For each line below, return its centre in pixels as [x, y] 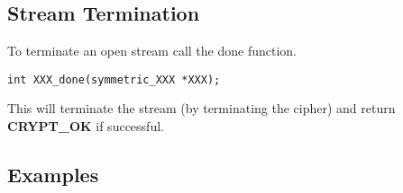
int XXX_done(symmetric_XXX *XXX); [114, 79]
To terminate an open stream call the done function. [152, 51]
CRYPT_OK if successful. [86, 126]
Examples [53, 175]
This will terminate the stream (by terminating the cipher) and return [201, 108]
